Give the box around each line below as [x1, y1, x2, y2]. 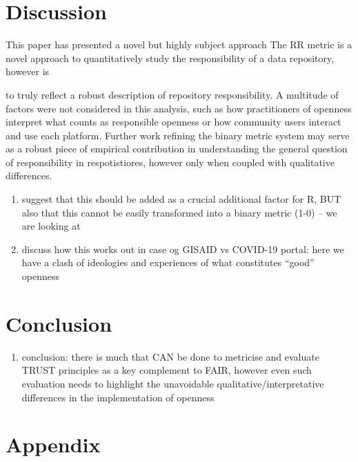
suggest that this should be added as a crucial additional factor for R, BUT [21, 192, 341, 206]
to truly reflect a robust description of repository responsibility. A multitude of [6, 87, 339, 101]
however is [6, 64, 50, 79]
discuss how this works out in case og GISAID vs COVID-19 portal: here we [21, 241, 344, 256]
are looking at [21, 219, 81, 233]
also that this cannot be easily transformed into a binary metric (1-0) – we [21, 205, 337, 219]
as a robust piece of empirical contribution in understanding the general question [6, 141, 348, 156]
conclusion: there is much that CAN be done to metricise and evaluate [21, 349, 319, 363]
